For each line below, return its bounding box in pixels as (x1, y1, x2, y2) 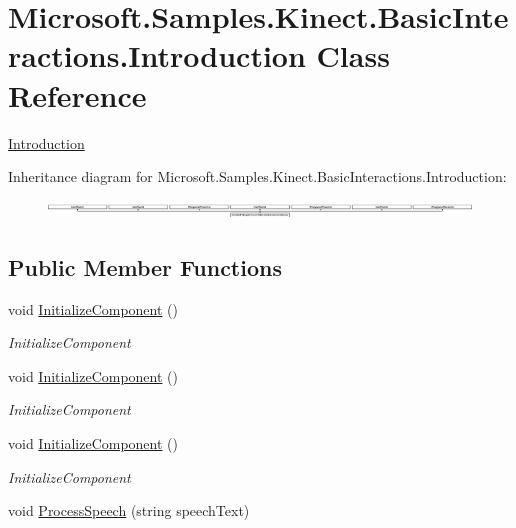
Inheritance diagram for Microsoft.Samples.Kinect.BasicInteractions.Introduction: (8, 166, 507, 187)
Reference (8, 74, 147, 115)
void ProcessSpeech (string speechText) (8, 500, 250, 521)
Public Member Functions (8, 251, 282, 282)
